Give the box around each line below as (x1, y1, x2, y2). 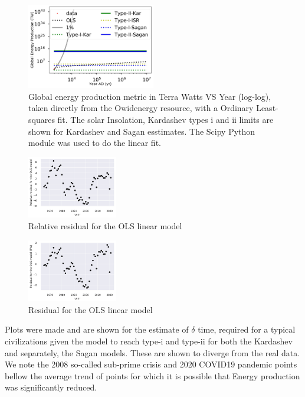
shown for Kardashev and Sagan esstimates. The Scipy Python (28, 125, 255, 137)
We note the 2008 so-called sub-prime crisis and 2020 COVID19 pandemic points (5, 358, 297, 370)
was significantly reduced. (5, 381, 97, 393)
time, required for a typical (198, 323, 296, 336)
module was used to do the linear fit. (28, 136, 161, 149)
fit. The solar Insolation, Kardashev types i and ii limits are (57, 113, 274, 125)
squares (28, 113, 55, 125)
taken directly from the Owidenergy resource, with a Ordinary (28, 102, 254, 114)
